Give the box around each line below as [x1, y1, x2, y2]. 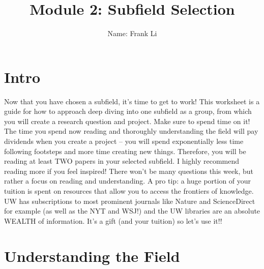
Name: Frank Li [107, 28, 157, 39]
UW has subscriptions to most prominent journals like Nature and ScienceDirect [4, 195, 255, 206]
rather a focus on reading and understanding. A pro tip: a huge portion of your [4, 175, 251, 186]
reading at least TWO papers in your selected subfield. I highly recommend [4, 156, 240, 166]
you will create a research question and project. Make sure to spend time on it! [4, 115, 250, 126]
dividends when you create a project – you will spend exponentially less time [4, 136, 244, 146]
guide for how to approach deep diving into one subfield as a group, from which [4, 106, 252, 116]
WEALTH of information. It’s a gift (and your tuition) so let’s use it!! [4, 215, 222, 226]
